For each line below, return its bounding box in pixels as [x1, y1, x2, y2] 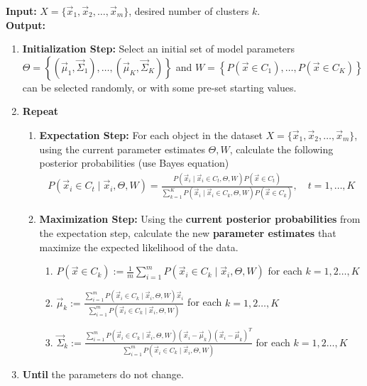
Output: [6, 17, 45, 32]
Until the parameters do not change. [22, 367, 184, 381]
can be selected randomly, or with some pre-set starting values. [22, 79, 297, 94]
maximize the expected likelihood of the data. [39, 239, 239, 254]
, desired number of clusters [128, 4, 249, 18]
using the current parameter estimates [39, 141, 205, 156]
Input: [6, 4, 37, 18]
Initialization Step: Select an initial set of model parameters [22, 41, 295, 56]
